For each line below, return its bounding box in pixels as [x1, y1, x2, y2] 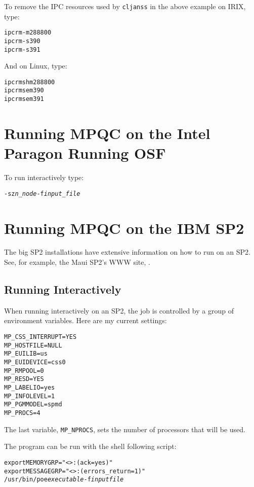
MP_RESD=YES [4, 375, 44, 383]
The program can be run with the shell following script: [4, 441, 177, 451]
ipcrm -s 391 [4, 46, 40, 53]
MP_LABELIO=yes [4, 384, 55, 391]
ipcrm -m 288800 [4, 29, 52, 37]
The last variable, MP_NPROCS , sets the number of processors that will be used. [4, 424, 245, 434]
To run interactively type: [4, 172, 84, 183]
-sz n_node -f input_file [4, 190, 80, 197]
